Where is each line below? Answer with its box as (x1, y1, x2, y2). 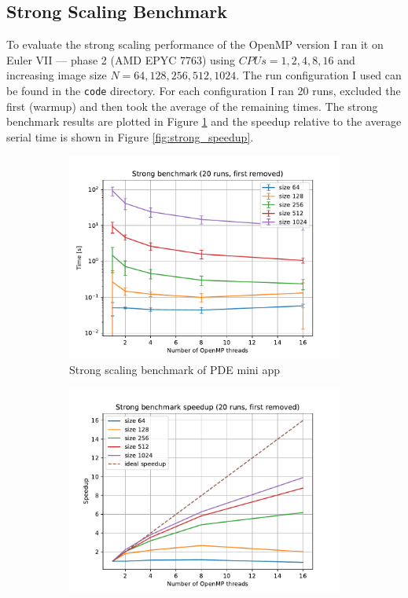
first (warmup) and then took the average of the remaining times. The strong (6, 97, 378, 114)
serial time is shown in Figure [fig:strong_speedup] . (6, 128, 254, 145)
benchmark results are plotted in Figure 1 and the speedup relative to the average (6, 113, 402, 130)
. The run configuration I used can (236, 67, 402, 83)
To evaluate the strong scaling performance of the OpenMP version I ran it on (6, 36, 384, 53)
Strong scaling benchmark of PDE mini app (69, 361, 280, 378)
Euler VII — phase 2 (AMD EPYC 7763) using (6, 51, 236, 68)
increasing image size (6, 67, 107, 83)
